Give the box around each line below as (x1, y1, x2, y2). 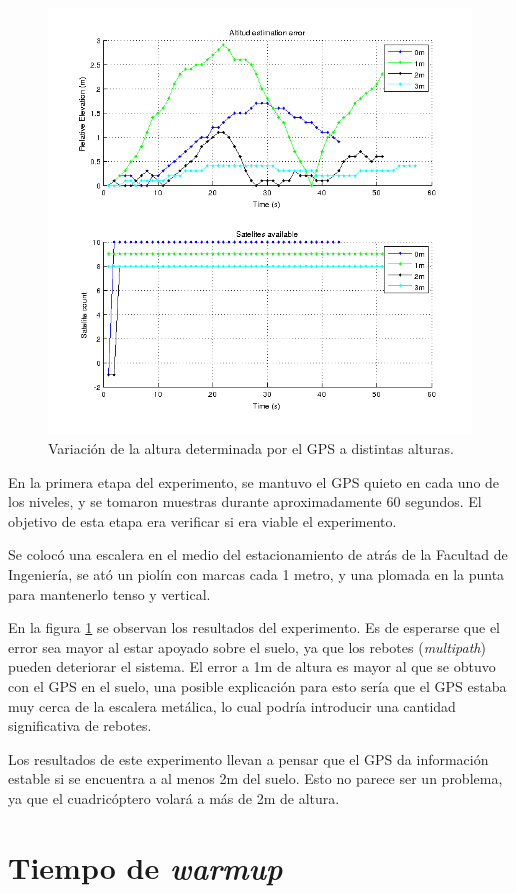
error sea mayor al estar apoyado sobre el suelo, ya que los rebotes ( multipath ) (8, 636, 486, 657)
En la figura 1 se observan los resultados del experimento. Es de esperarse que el (8, 617, 500, 638)
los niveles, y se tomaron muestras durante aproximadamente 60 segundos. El (8, 491, 482, 512)
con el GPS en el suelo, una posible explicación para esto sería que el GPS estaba (8, 676, 507, 696)
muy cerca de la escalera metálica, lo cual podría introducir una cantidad (8, 695, 456, 716)
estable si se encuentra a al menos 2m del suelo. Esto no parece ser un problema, (8, 768, 503, 789)
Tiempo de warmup (8, 846, 283, 888)
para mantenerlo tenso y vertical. (8, 583, 211, 604)
